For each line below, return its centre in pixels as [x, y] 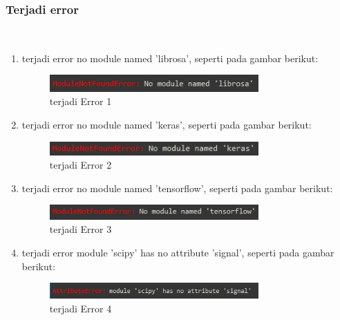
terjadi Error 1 [81, 101]
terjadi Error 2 [81, 165]
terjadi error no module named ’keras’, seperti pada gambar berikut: [167, 125]
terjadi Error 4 [81, 308]
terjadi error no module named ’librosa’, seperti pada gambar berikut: [170, 58]
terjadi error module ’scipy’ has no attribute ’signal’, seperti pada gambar [178, 253]
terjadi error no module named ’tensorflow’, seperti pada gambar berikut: [177, 188]
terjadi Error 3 [81, 229]
